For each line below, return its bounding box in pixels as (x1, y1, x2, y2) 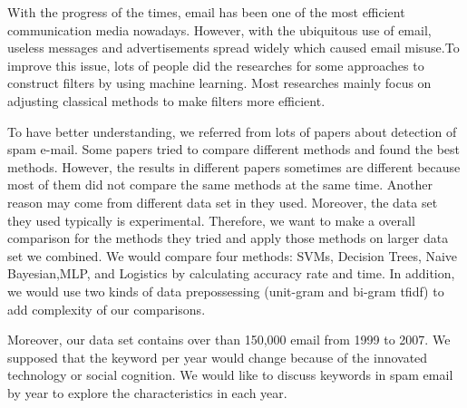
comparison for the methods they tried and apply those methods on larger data (7, 228, 449, 248)
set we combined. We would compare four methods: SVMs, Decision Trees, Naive (7, 246, 458, 265)
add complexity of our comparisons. (7, 299, 206, 318)
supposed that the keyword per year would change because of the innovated (7, 347, 428, 366)
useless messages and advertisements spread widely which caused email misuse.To (7, 38, 460, 57)
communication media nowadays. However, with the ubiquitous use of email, (7, 20, 432, 39)
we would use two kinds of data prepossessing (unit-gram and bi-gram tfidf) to (7, 281, 444, 300)
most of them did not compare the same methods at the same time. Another (7, 175, 433, 194)
